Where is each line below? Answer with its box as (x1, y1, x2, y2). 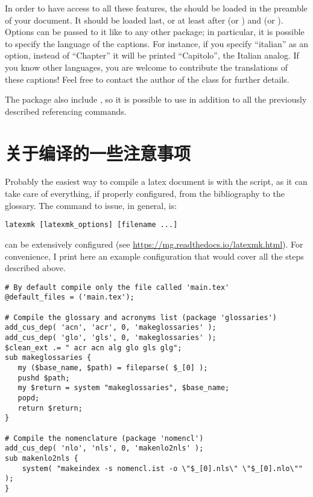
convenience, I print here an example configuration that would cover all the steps (5, 249, 304, 262)
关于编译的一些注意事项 (5, 140, 191, 165)
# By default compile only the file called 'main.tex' (5, 283, 230, 292)
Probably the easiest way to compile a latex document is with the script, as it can (5, 175, 308, 188)
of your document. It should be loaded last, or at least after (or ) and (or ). (5, 13, 283, 26)
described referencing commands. (5, 104, 127, 117)
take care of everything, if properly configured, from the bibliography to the (5, 187, 285, 200)
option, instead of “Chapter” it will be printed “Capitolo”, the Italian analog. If (5, 49, 299, 62)
